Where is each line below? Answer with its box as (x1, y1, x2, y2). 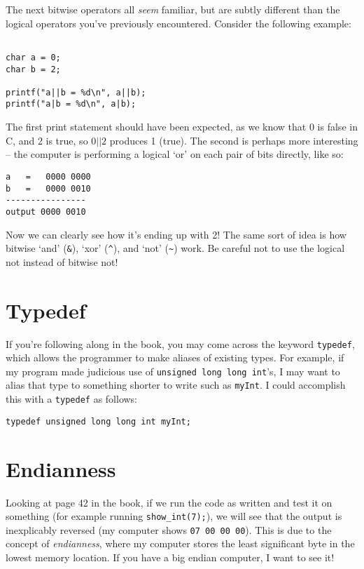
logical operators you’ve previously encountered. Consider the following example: (6, 15, 351, 30)
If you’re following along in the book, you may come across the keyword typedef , (6, 336, 355, 351)
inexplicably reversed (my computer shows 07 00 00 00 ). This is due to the (6, 522, 332, 537)
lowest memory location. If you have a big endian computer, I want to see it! (6, 550, 335, 564)
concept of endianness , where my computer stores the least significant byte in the (6, 536, 355, 551)
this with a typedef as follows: (6, 391, 138, 406)
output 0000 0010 (6, 206, 86, 217)
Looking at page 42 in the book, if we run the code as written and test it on (6, 495, 332, 509)
